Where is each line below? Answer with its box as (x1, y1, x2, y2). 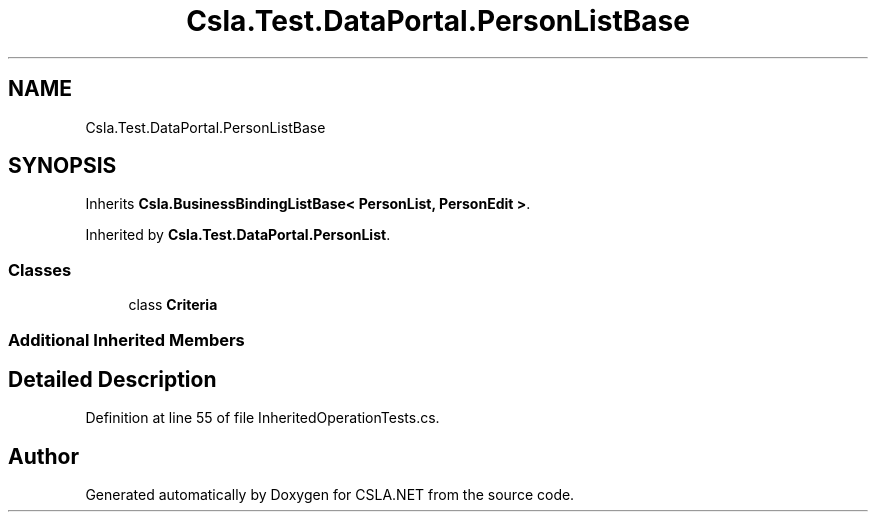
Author (8, 443, 79, 469)
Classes (8, 259, 72, 280)
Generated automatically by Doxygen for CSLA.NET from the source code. (85, 486, 575, 504)
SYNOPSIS (8, 153, 117, 179)
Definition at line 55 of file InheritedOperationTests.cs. (85, 409, 440, 427)
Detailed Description (8, 366, 217, 392)
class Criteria (128, 296, 218, 314)
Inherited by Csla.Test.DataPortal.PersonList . (85, 226, 391, 244)
